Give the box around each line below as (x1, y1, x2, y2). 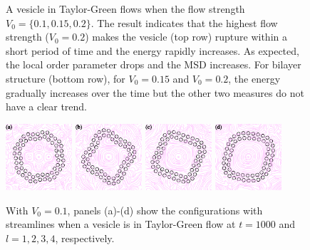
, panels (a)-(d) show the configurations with (67, 202, 263, 217)
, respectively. (55, 230, 115, 245)
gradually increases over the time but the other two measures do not (6, 85, 304, 100)
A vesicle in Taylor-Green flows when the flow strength (6, 1, 245, 16)
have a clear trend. (6, 99, 88, 114)
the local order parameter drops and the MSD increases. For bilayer (6, 57, 301, 72)
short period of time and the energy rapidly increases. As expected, (6, 43, 299, 58)
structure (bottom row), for (6, 71, 125, 85)
